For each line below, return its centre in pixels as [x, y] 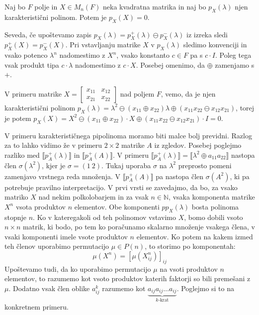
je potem [18, 118]
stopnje [16, 217]
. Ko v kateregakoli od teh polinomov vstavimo [105, 217]
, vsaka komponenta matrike [212, 197]
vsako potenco [26, 55]
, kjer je [54, 165]
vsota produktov [41, 206]
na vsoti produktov [189, 268]
